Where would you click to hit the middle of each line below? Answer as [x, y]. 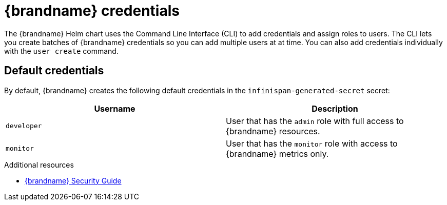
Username [115, 108]
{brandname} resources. [273, 131]
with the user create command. [61, 51]
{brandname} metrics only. [277, 153]
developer [24, 126]
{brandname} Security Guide [73, 180]
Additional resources [39, 165]
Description [335, 108]
